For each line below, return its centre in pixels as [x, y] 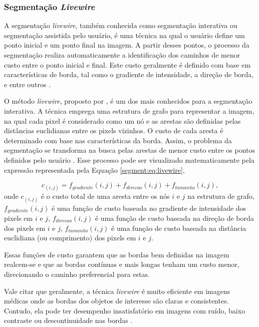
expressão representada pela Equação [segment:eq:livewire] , [94, 170]
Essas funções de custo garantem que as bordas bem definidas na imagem [117, 254]
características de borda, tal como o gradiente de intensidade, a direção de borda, [129, 74]
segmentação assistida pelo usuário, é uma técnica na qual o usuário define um [124, 35]
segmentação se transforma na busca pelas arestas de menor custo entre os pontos [129, 150]
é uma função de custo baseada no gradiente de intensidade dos [149, 208]
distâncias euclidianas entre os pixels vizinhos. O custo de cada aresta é [114, 130]
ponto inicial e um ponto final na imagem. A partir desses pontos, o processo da [127, 45]
